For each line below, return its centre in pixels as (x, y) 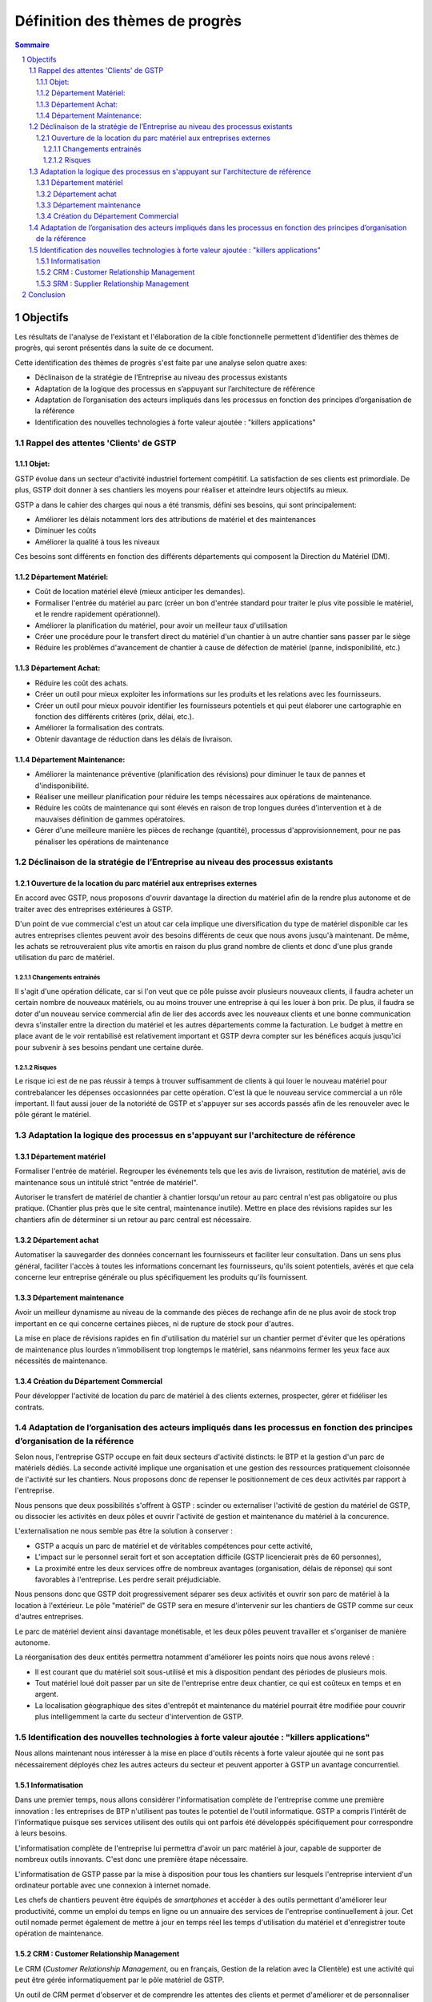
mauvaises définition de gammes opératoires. (110, 819)
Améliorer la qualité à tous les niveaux (97, 541)
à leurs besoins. (41, 1833)
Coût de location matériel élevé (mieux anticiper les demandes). (140, 592)
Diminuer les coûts (66, 531)
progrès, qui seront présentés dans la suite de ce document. (114, 348)
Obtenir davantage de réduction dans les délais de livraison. (134, 739)
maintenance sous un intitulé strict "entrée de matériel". (106, 1182)
